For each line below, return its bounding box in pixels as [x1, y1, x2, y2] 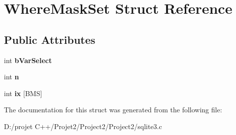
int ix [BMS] [4, 88, 42, 98]
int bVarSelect [4, 55, 52, 65]
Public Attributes [4, 32, 96, 47]
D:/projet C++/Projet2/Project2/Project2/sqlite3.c [4, 121, 162, 131]
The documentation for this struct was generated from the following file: [4, 104, 222, 115]
